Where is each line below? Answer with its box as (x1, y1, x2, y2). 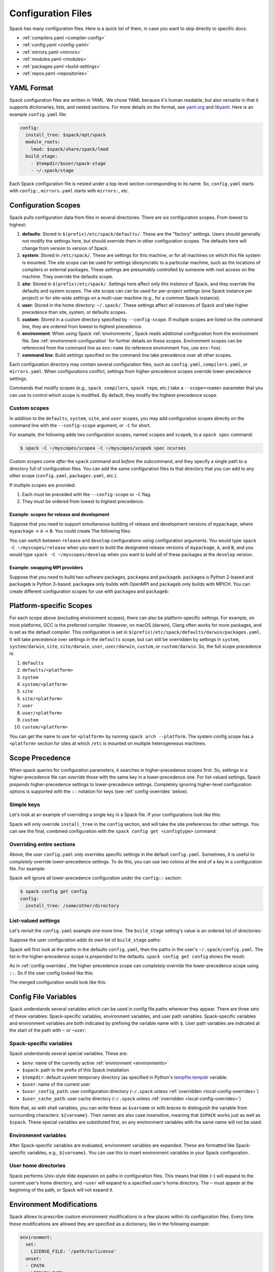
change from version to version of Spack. (22, 245, 109, 251)
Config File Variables (9, 993, 77, 1001)
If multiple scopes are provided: (9, 482, 76, 488)
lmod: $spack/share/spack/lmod (30, 146, 109, 152)
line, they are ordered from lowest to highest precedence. (22, 324, 143, 330)
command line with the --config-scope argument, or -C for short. (9, 422, 151, 428)
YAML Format (9, 83, 54, 92)
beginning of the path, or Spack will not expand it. (9, 1187, 114, 1193)
